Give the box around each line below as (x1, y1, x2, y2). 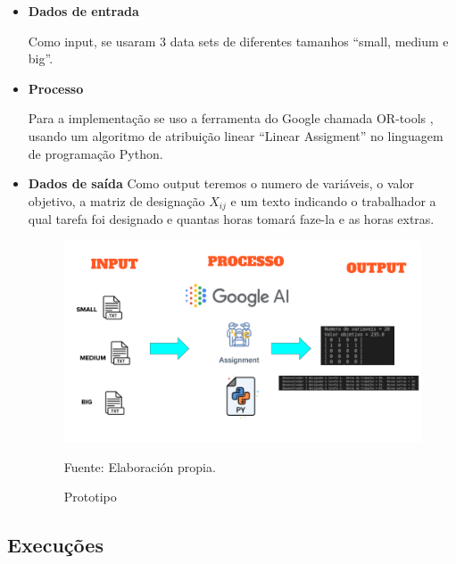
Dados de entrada (28, 2, 139, 20)
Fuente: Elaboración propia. (63, 457, 216, 476)
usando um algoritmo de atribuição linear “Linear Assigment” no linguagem (28, 126, 444, 145)
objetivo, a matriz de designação (28, 191, 205, 210)
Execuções (7, 531, 104, 559)
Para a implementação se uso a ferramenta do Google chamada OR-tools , (28, 109, 434, 128)
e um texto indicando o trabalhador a (230, 191, 436, 210)
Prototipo (63, 487, 117, 506)
